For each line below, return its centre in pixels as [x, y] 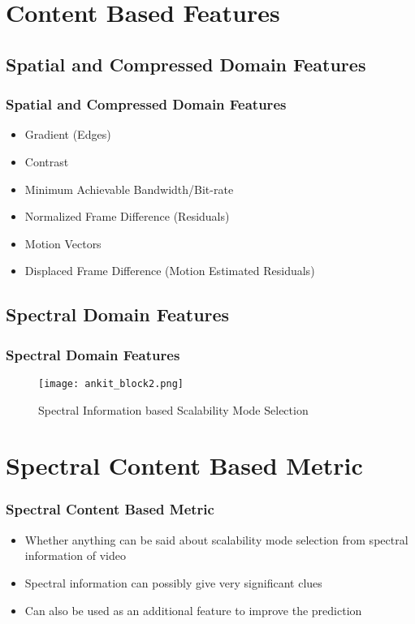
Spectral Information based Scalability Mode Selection [173, 409]
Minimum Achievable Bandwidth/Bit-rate [129, 189]
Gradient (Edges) [68, 134]
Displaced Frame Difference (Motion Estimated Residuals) [170, 271]
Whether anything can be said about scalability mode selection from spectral [216, 539]
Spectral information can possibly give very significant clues [173, 582]
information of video [75, 555]
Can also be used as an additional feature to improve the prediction [193, 610]
